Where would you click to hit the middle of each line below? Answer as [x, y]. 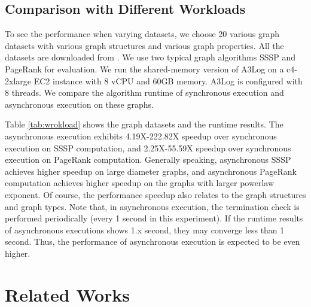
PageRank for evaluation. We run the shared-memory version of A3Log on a [144, 69]
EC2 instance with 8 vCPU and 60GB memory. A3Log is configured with [168, 80]
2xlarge [18, 80]
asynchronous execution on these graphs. [79, 104]
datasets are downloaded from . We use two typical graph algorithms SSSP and [150, 57]
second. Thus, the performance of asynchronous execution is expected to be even [153, 241]
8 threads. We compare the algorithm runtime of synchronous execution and [144, 92]
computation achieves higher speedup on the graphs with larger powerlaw [139, 183]
